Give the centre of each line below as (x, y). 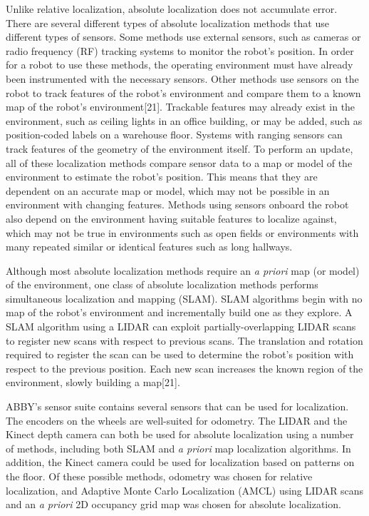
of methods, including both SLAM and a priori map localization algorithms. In (178, 448)
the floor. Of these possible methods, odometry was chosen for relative (159, 476)
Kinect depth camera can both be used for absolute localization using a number (180, 434)
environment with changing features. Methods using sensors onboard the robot (177, 204)
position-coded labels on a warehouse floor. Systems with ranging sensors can (174, 135)
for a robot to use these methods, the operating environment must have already (180, 65)
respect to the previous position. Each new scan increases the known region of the (184, 368)
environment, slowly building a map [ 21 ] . (93, 382)
